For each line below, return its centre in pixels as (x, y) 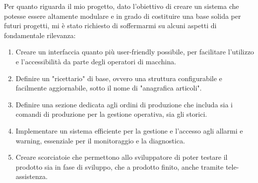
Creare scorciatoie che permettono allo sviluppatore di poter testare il (122, 157)
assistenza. (32, 176)
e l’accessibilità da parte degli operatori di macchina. (96, 61)
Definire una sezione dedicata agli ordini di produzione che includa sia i (124, 104)
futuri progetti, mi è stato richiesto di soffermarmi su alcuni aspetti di (110, 25)
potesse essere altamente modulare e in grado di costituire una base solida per (123, 16)
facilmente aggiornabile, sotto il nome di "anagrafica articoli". (109, 88)
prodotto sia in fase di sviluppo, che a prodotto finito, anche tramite (120, 166)
